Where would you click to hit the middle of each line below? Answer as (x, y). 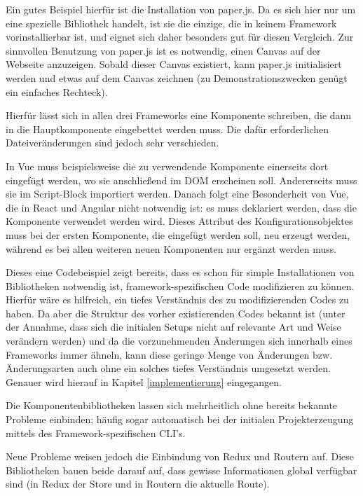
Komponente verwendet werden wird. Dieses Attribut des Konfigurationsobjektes (179, 221)
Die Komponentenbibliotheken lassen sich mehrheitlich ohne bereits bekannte (172, 405)
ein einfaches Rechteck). (57, 91)
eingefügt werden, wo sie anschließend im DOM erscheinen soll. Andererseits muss (181, 180)
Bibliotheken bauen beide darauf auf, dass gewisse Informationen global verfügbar (181, 470)
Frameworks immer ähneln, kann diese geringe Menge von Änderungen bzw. (169, 354)
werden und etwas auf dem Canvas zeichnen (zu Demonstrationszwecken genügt (177, 77)
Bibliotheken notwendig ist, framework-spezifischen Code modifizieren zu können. (180, 285)
